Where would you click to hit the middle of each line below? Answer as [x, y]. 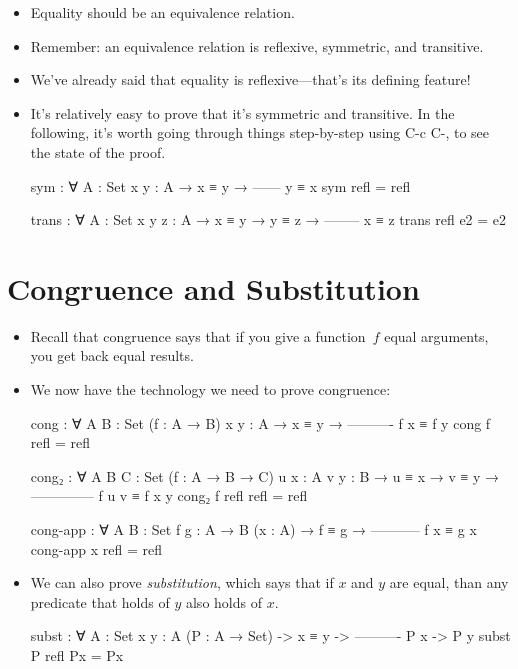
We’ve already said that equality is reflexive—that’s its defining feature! [250, 79]
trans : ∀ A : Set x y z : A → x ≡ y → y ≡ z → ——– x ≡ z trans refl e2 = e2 [268, 219]
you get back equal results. [112, 355]
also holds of [223, 601]
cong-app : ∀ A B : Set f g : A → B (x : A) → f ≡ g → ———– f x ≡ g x [253, 529]
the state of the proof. [98, 151]
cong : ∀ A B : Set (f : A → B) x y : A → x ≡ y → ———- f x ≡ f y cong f [260, 422]
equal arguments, [436, 335]
